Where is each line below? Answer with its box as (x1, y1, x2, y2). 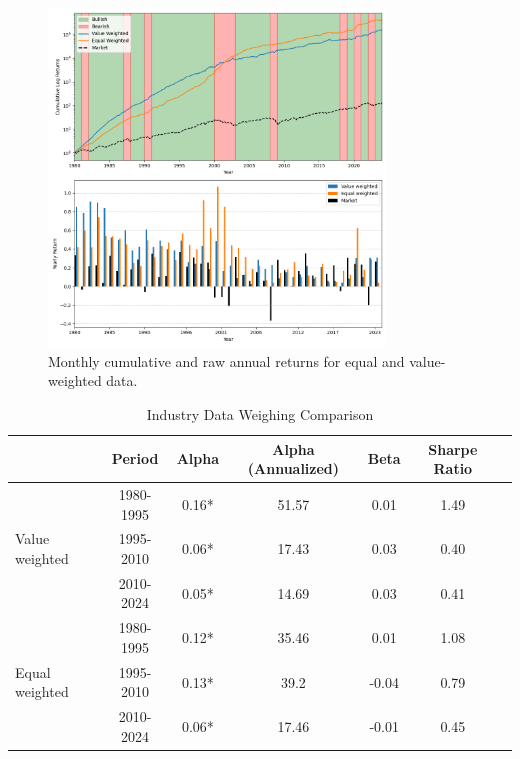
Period (111, 448, 159, 469)
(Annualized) (247, 458, 340, 479)
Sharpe (428, 438, 478, 459)
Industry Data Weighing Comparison (146, 403, 374, 424)
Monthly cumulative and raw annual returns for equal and (48, 350, 405, 371)
